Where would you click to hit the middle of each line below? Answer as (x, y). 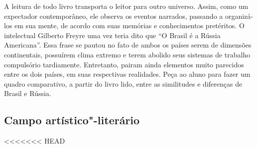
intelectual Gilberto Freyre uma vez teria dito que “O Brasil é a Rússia (112, 35)
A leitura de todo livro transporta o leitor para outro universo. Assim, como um (126, 6)
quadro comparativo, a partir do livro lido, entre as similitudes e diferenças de (123, 83)
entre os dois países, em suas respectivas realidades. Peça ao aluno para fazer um (127, 74)
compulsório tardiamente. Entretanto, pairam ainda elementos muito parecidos (124, 64)
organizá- (239, 16)
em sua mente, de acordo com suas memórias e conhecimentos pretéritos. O (129, 25)
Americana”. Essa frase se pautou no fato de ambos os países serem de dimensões (128, 45)
